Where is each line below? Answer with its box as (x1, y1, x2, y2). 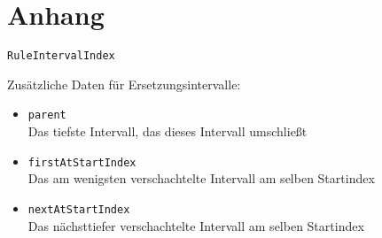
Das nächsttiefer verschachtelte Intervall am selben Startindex (27, 216, 364, 234)
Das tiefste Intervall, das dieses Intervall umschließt (27, 122, 308, 141)
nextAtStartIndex (27, 203, 130, 216)
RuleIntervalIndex (7, 50, 115, 63)
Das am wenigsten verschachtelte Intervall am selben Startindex (27, 169, 375, 188)
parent (27, 109, 66, 122)
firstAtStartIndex (27, 156, 136, 169)
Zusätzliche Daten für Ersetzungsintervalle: (7, 74, 241, 93)
